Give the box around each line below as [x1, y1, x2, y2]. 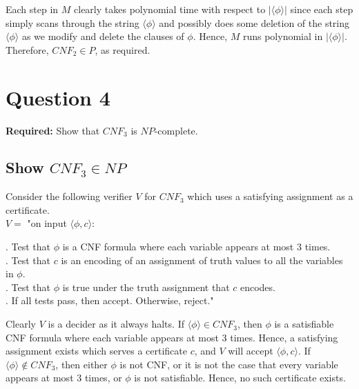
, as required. [95, 42, 151, 57]
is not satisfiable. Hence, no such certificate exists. [134, 370, 346, 385]
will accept [228, 343, 273, 358]
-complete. [154, 123, 198, 137]
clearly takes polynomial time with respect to [74, 2, 266, 16]
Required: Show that [6, 123, 100, 137]
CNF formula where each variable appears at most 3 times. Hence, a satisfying [6, 330, 338, 344]
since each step [290, 2, 353, 16]
